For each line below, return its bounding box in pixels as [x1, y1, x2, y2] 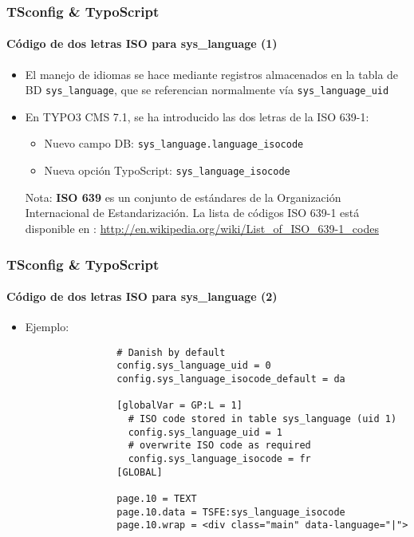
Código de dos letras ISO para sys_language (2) [6, 288, 278, 305]
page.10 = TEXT [116, 493, 197, 505]
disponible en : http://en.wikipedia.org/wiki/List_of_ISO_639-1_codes [25, 219, 379, 236]
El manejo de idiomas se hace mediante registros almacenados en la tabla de [25, 65, 399, 82]
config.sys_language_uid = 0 [116, 360, 271, 372]
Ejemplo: [25, 318, 69, 335]
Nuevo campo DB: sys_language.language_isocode [44, 135, 304, 152]
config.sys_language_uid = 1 [128, 426, 282, 438]
